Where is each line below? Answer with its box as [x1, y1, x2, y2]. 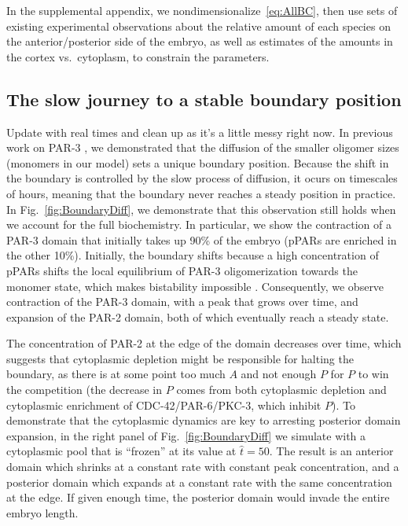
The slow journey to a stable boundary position [6, 86, 402, 111]
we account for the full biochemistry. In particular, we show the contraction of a [6, 216, 391, 233]
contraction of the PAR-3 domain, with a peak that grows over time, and [6, 293, 358, 310]
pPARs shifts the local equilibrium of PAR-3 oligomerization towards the [6, 262, 358, 278]
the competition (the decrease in [6, 381, 163, 398]
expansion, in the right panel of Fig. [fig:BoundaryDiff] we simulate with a [6, 427, 366, 443]
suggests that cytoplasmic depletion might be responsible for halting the [6, 350, 354, 366]
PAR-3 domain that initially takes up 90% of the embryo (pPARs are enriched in [6, 231, 397, 248]
